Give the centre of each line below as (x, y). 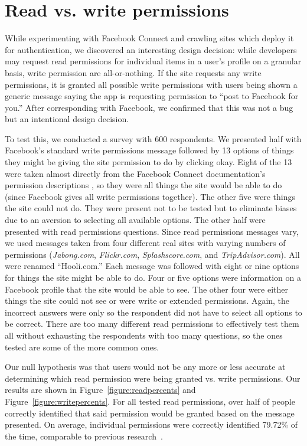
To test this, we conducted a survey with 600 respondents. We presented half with (153, 138)
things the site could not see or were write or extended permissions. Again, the (147, 301)
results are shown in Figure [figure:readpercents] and (100, 390)
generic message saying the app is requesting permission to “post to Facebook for (152, 96)
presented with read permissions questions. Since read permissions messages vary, (152, 231)
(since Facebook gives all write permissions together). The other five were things (150, 196)
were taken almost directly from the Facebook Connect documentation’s (135, 173)
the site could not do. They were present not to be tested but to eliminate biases (151, 208)
